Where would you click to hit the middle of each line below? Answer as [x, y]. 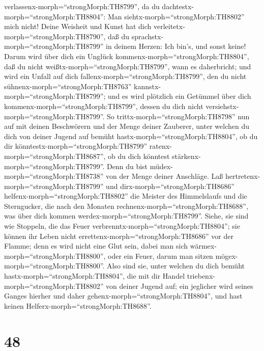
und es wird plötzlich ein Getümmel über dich [180, 96]
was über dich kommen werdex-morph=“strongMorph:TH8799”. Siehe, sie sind [126, 216]
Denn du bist [127, 166]
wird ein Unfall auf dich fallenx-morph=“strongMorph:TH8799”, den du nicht [125, 76]
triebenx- [201, 276]
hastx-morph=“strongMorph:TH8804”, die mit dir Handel [95, 276]
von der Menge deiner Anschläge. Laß [165, 176]
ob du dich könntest [139, 156]
